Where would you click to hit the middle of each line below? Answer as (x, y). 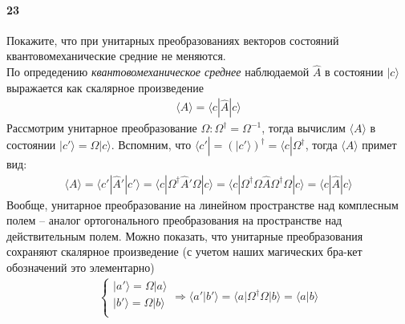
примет (379, 145)
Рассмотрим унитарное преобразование (102, 128)
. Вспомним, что (151, 145)
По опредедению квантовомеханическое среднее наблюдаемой (158, 72)
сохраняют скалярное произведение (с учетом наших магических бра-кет (184, 251)
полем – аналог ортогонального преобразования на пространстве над (174, 220)
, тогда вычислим (304, 128)
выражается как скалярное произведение (105, 87)
